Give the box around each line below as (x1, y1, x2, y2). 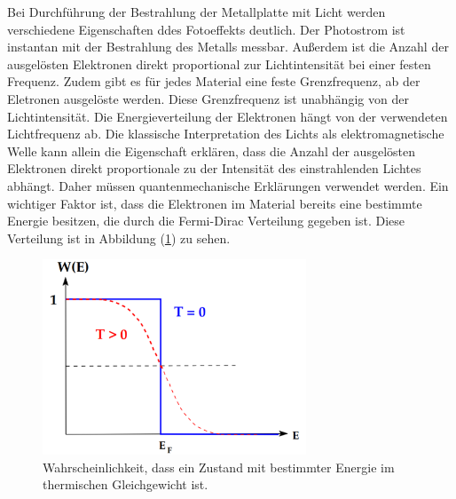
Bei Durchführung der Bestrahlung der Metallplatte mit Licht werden (7, 3, 386, 20)
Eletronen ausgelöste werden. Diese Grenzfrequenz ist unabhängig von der (7, 89, 409, 107)
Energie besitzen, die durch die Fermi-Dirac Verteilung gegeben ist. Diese (7, 211, 405, 230)
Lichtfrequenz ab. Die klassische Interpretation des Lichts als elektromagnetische (7, 124, 444, 143)
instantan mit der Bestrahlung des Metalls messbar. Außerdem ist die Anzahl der (7, 37, 449, 56)
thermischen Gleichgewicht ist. (43, 475, 208, 494)
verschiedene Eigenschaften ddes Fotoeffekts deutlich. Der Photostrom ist (7, 20, 405, 38)
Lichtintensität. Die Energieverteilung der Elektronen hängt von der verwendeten (7, 107, 448, 125)
